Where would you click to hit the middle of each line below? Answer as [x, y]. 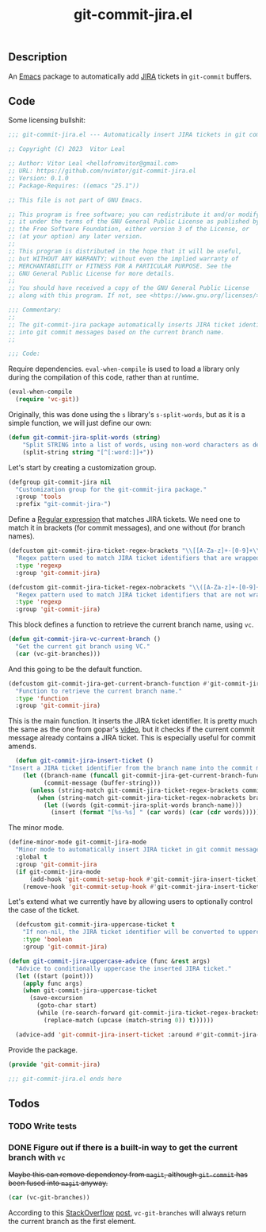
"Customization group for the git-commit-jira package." [111, 489]
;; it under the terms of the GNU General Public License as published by [134, 222]
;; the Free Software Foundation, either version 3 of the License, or [129, 229]
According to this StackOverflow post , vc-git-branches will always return [127, 1212]
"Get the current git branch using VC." [83, 647]
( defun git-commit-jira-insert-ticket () [85, 761]
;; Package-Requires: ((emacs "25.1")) [74, 185]
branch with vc [37, 1157]
